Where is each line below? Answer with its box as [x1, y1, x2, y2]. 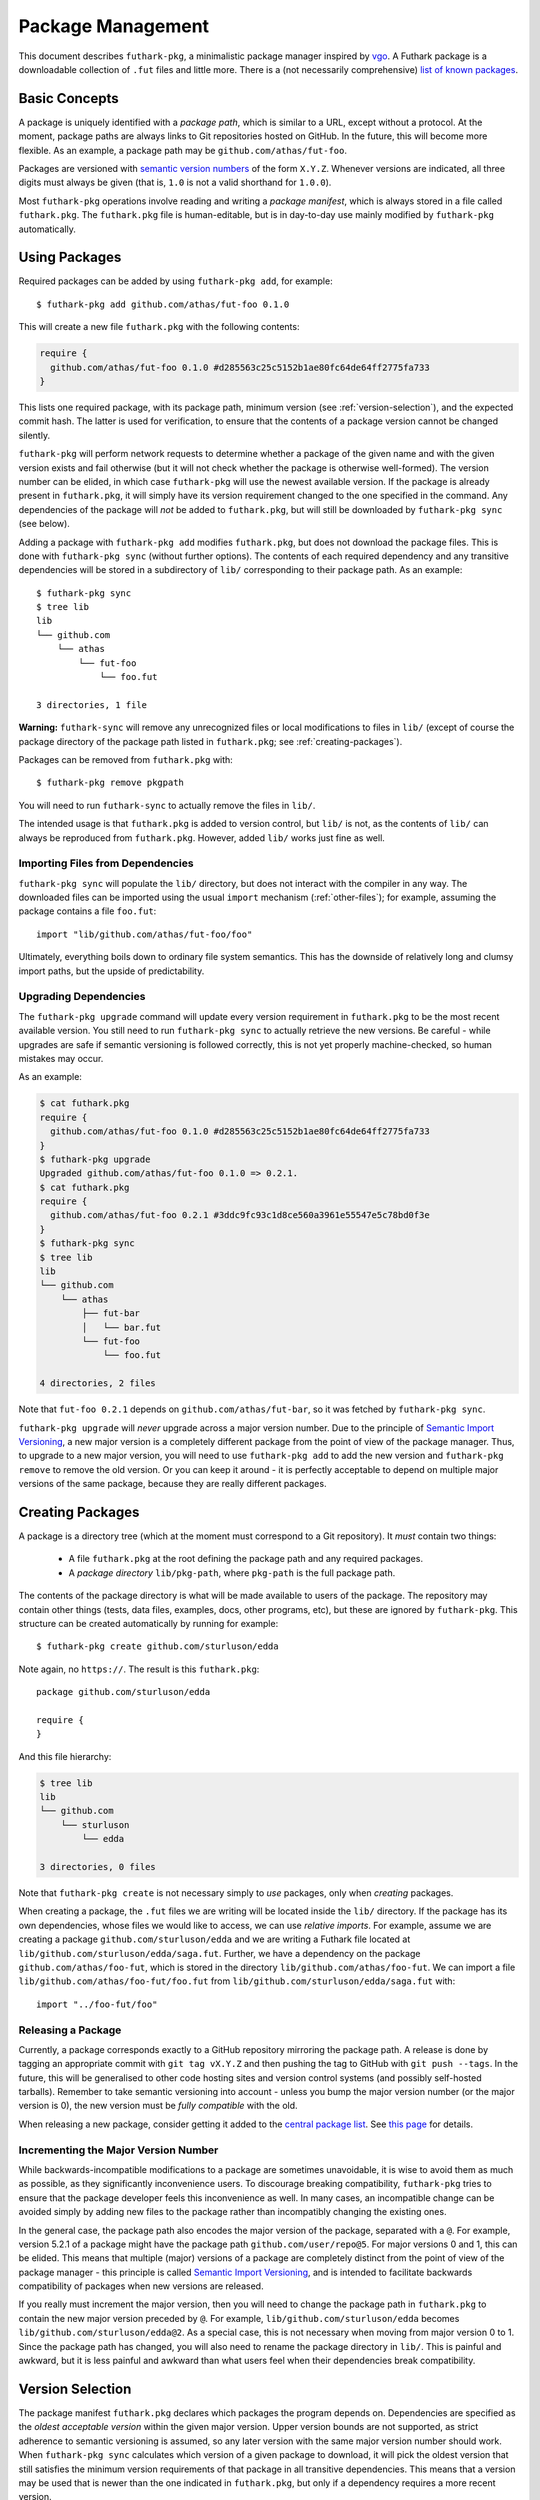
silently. [18, 429, 50, 441]
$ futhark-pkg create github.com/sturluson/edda [36, 1641, 279, 1652]
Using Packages [18, 249, 122, 266]
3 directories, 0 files [39, 1861, 157, 1873]
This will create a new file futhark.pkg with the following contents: [18, 321, 300, 333]
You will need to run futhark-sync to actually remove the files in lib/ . [18, 799, 316, 811]
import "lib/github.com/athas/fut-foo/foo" [36, 928, 253, 940]
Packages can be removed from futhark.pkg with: [18, 754, 234, 765]
